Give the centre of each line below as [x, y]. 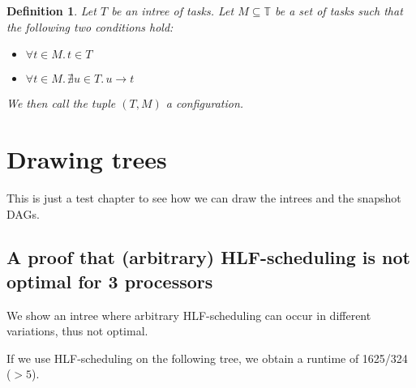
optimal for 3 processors [110, 281]
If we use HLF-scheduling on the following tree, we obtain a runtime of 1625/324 [207, 358]
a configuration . [205, 103]
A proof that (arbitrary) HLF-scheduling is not [208, 257]
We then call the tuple [61, 103]
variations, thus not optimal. [77, 331]
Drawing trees [87, 158]
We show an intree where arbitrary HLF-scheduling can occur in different [189, 315]
